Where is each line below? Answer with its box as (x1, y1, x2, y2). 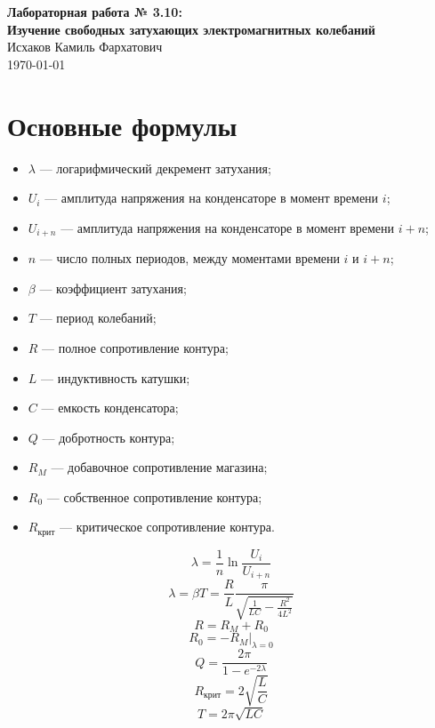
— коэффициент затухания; (39, 278, 187, 297)
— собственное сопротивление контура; (46, 487, 262, 506)
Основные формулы (7, 107, 238, 143)
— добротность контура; (42, 428, 175, 446)
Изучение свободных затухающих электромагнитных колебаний (7, 20, 375, 38)
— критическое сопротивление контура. (60, 517, 275, 536)
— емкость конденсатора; (41, 398, 179, 417)
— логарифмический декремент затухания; (39, 158, 271, 177)
